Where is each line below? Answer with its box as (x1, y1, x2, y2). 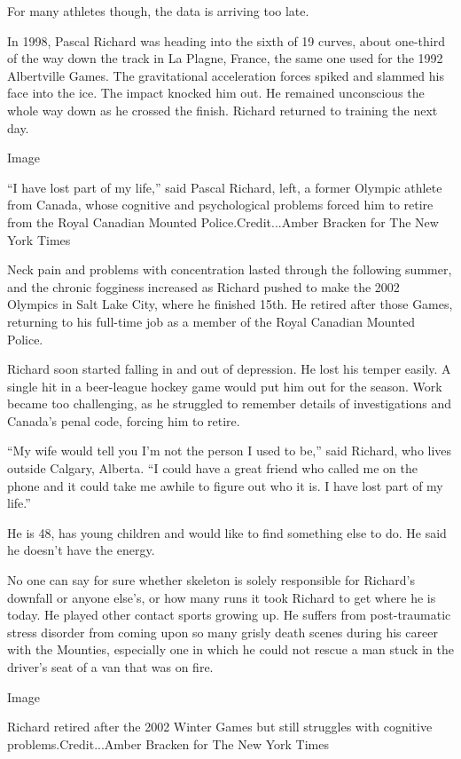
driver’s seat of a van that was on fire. (7, 658, 214, 676)
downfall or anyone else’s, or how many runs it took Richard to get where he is (7, 588, 436, 606)
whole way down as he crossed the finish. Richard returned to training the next (7, 100, 438, 119)
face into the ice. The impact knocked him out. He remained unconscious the (7, 83, 425, 102)
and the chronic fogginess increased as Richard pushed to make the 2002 (7, 277, 400, 296)
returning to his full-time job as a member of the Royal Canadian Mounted (7, 312, 416, 330)
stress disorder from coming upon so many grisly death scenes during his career (7, 622, 438, 641)
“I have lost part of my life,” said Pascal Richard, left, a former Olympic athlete (7, 178, 442, 196)
